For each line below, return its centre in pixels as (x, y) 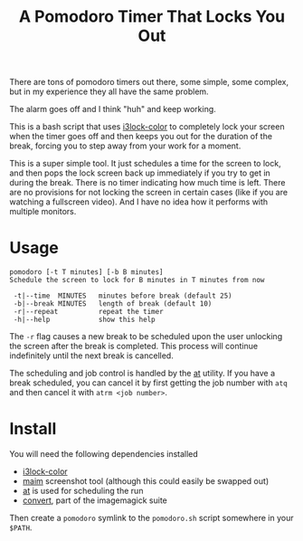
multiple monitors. (43, 212)
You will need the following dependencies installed (104, 454)
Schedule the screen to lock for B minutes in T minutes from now (137, 280)
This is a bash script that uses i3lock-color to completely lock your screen (147, 127)
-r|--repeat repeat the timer (89, 312)
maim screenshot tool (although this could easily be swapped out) (146, 481)
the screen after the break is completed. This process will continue (134, 346)
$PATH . (21, 527)
